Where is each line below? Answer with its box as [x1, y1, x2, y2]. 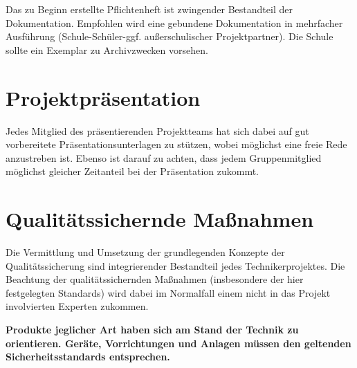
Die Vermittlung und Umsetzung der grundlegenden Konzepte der [6, 245, 285, 259]
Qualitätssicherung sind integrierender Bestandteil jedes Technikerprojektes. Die [6, 258, 345, 273]
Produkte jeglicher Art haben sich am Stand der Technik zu [6, 322, 299, 336]
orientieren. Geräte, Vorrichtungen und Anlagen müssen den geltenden [6, 335, 351, 350]
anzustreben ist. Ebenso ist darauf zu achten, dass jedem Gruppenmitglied [6, 150, 322, 165]
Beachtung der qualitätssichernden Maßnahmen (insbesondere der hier [6, 272, 304, 286]
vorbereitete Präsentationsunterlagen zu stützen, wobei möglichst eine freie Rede [6, 137, 347, 151]
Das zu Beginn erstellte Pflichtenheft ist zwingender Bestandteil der [6, 2, 293, 16]
